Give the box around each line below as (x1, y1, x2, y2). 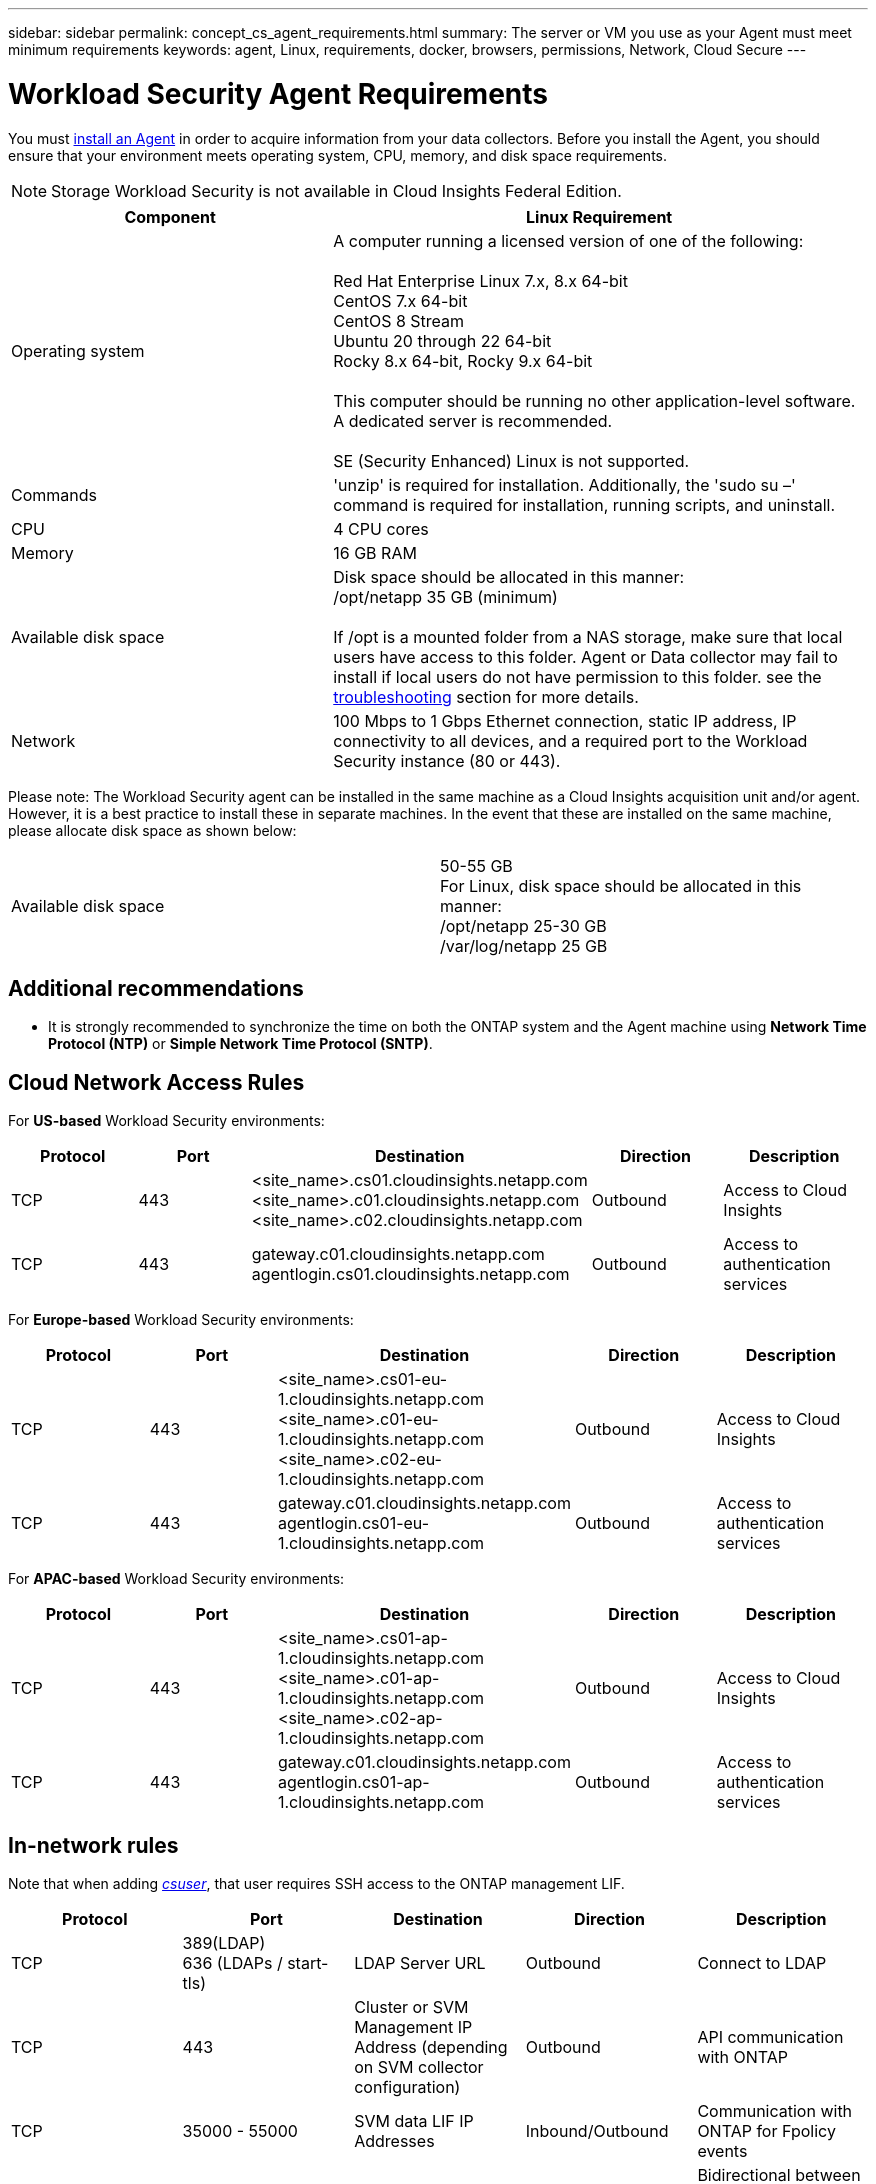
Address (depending (354, 2037, 508, 2058)
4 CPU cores (333, 518, 429, 539)
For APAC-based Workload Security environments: (8, 1570, 345, 1588)
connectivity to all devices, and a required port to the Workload (333, 730, 808, 751)
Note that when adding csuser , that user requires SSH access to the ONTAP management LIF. (8, 1875, 625, 1893)
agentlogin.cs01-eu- (277, 1513, 430, 1534)
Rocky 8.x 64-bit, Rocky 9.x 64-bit (333, 350, 593, 371)
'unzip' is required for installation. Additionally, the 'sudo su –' (333, 474, 796, 495)
